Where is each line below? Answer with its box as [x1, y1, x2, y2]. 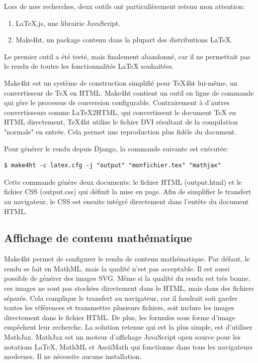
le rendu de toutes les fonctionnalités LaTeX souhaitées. [4, 61, 174, 71]
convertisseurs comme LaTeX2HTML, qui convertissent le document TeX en [4, 107, 236, 117]
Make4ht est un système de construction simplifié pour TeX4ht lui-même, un [4, 77, 238, 88]
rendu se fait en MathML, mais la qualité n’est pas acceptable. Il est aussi [4, 263, 230, 273]
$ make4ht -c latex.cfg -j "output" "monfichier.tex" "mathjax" [4, 162, 221, 169]
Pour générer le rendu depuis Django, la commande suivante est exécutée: [4, 143, 229, 153]
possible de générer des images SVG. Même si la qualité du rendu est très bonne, [4, 273, 251, 283]
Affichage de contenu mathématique [4, 230, 192, 245]
